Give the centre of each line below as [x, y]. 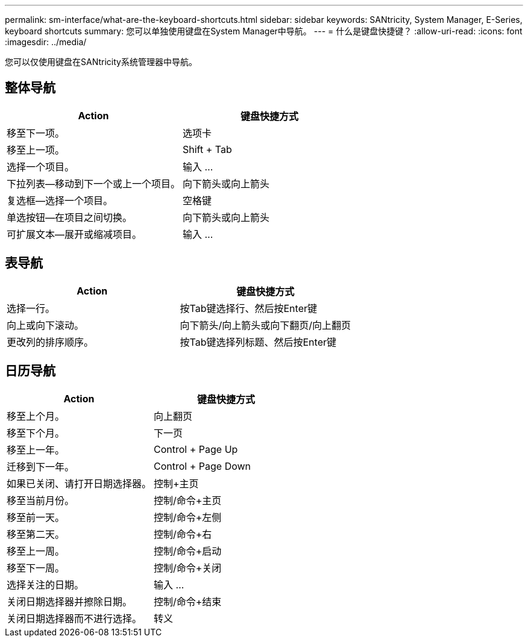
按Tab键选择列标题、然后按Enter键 [258, 342]
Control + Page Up [196, 449]
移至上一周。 [36, 551]
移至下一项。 [36, 133]
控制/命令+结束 [188, 601]
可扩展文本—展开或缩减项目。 [74, 234]
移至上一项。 [36, 150]
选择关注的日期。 [46, 584]
